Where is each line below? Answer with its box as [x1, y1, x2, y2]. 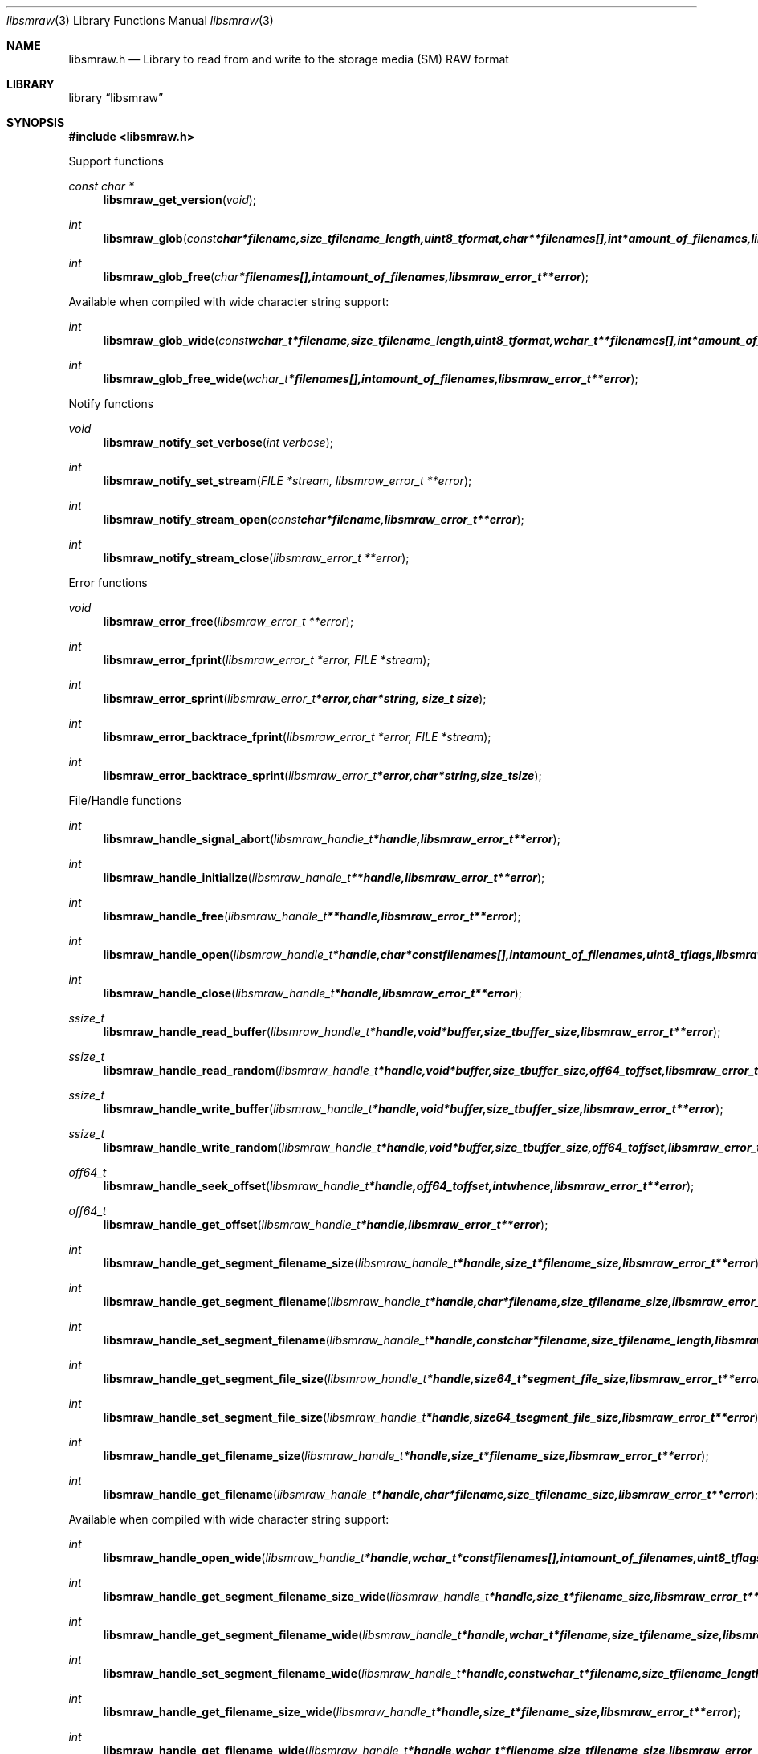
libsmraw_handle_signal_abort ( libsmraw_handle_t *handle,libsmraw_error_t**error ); [103, 832, 560, 846]
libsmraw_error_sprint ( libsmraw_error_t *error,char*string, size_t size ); [103, 691, 487, 705]
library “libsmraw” [68, 91, 164, 104]
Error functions [68, 576, 148, 589]
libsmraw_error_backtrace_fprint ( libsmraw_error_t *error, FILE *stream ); [103, 730, 491, 744]
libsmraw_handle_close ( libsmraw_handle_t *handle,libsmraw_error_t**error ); [103, 986, 523, 1000]
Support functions [68, 154, 164, 168]
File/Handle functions [68, 793, 181, 807]
